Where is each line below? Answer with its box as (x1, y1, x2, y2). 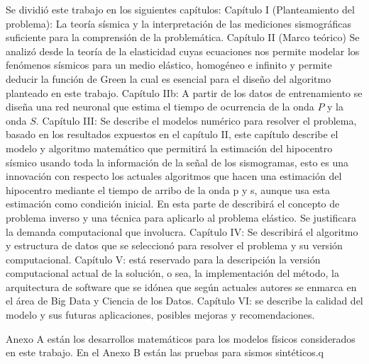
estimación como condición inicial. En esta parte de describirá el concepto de (6, 196, 340, 211)
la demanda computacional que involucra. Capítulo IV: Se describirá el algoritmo (6, 224, 358, 239)
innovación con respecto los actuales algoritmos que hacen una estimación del (6, 169, 342, 183)
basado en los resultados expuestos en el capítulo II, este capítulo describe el (6, 127, 338, 142)
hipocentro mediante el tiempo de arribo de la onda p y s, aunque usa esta (6, 182, 330, 197)
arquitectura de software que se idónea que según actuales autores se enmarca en (6, 279, 357, 294)
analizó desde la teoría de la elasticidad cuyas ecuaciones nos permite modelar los (6, 43, 360, 58)
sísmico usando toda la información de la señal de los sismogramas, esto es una (6, 154, 349, 169)
